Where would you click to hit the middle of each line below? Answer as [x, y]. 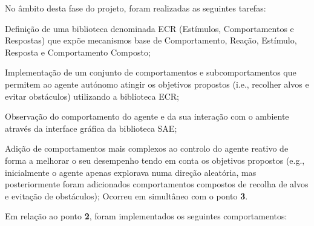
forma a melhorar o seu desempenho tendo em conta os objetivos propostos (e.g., [155, 160]
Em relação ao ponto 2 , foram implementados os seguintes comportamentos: [146, 216]
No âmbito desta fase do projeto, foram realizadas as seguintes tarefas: [136, 8]
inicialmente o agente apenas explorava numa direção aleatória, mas [131, 172]
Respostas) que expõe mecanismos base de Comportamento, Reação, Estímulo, [151, 40]
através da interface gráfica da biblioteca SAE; [91, 128]
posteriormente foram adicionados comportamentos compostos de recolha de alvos [157, 184]
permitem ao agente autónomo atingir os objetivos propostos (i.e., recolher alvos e [157, 84]
